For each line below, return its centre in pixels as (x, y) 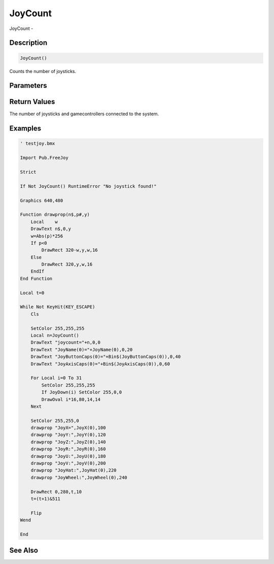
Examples (25, 129)
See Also (24, 551)
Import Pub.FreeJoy (44, 158)
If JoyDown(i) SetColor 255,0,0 (81, 392)
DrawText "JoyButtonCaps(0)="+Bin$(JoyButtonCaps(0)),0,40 (106, 357)
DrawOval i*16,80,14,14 (71, 399)
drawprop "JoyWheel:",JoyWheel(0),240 (79, 477)
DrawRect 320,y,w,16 (67, 264)
